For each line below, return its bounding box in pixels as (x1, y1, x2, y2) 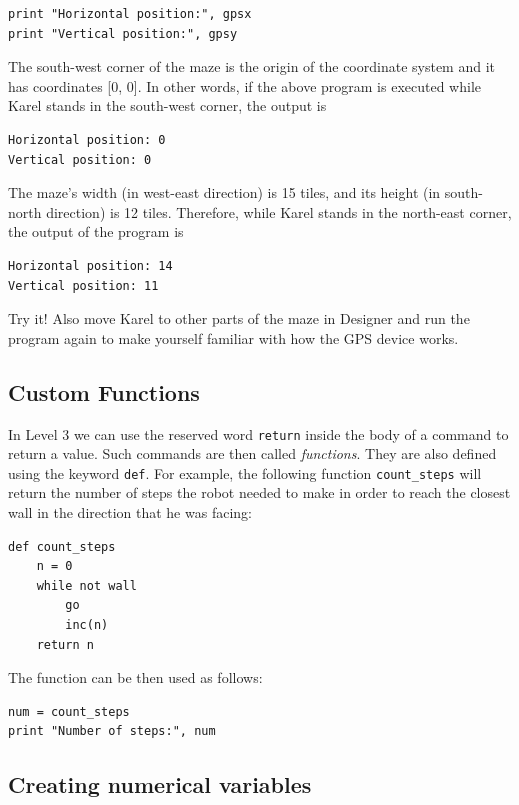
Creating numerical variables (8, 769, 312, 800)
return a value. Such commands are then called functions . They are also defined (8, 443, 497, 464)
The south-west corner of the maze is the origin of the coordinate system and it (8, 56, 495, 77)
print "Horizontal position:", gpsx (8, 7, 252, 21)
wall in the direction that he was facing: (8, 502, 252, 523)
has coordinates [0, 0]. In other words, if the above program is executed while (8, 75, 481, 96)
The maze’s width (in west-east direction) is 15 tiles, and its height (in (8, 182, 441, 203)
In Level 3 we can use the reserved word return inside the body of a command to (8, 423, 509, 444)
